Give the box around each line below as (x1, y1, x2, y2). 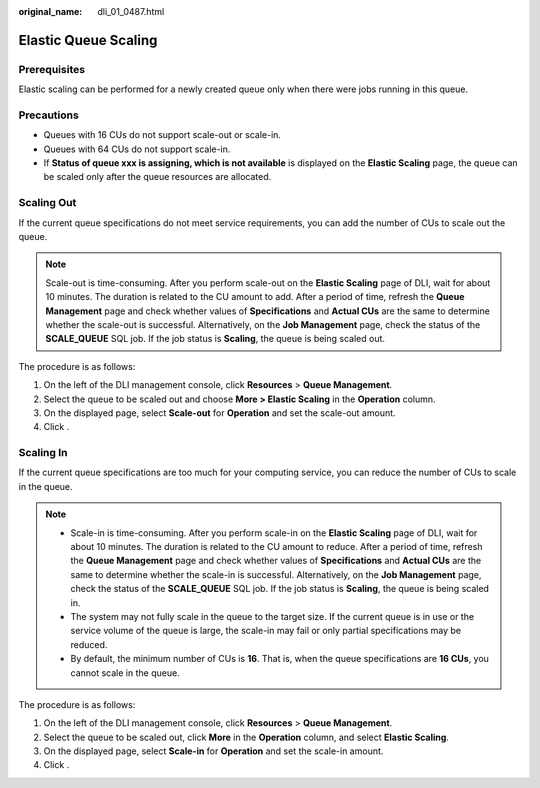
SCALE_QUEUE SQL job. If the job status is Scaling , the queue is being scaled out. (45, 333, 385, 345)
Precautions (18, 108, 79, 122)
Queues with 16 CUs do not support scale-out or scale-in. (43, 129, 282, 141)
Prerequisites (18, 62, 85, 76)
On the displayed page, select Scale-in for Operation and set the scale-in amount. (43, 745, 384, 757)
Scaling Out (18, 196, 77, 210)
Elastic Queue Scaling (18, 31, 158, 49)
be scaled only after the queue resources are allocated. (43, 171, 272, 183)
